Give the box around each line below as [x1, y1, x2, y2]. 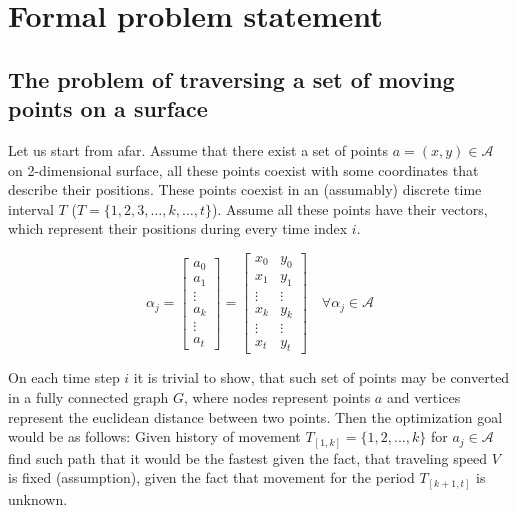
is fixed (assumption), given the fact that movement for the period [8, 467, 415, 488]
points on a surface [8, 93, 208, 124]
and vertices [386, 386, 461, 407]
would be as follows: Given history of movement [8, 426, 301, 447]
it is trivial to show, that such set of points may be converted [133, 367, 510, 388]
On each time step [8, 367, 120, 388]
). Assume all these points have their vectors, [211, 198, 488, 219]
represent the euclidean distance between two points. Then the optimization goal [8, 406, 503, 427]
